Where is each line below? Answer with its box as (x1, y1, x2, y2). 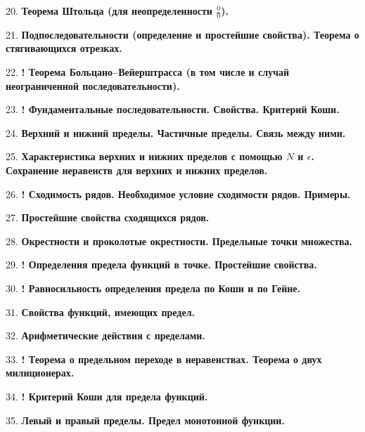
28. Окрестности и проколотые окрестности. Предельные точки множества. (6, 233, 353, 248)
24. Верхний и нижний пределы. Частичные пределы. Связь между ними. (6, 125, 346, 140)
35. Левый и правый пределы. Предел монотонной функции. (6, 412, 285, 427)
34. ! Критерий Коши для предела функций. (6, 388, 208, 403)
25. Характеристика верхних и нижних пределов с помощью (6, 149, 283, 164)
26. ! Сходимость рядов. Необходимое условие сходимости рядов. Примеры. (6, 186, 351, 201)
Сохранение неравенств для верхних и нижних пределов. (6, 162, 268, 177)
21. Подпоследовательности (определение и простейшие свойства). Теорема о (6, 27, 359, 41)
